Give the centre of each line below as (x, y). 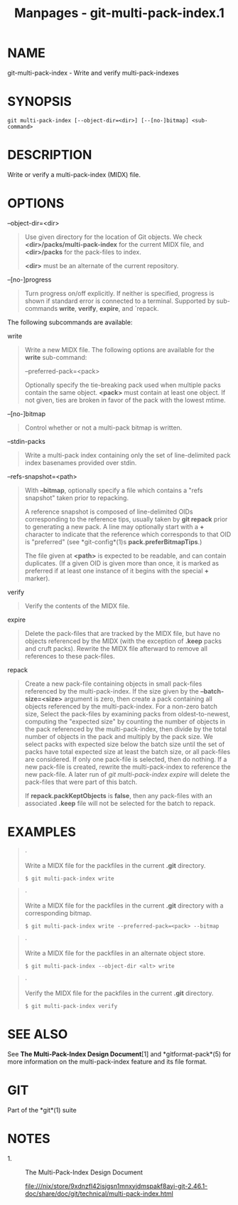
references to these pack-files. (70, 656)
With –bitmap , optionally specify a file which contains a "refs (114, 490)
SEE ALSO (38, 1034)
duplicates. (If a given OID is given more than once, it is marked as (121, 563)
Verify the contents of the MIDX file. (77, 605)
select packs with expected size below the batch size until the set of (125, 744)
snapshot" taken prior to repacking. (77, 498)
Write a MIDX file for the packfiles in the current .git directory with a (124, 906)
